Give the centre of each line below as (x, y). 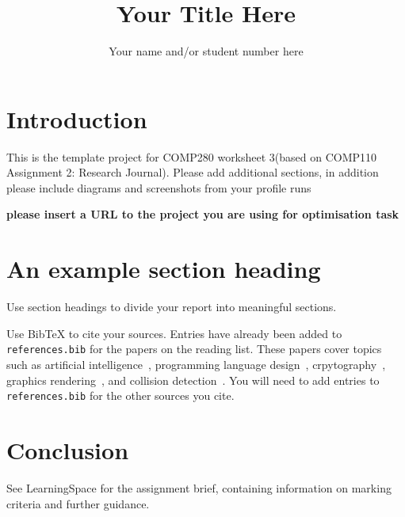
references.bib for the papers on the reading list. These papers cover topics (194, 349)
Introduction (77, 118)
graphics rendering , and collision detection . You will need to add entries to (193, 380)
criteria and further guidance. (78, 503)
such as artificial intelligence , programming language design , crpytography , (196, 364)
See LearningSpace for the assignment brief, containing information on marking (199, 487)
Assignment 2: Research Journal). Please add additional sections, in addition (193, 172)
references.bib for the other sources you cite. (120, 395)
